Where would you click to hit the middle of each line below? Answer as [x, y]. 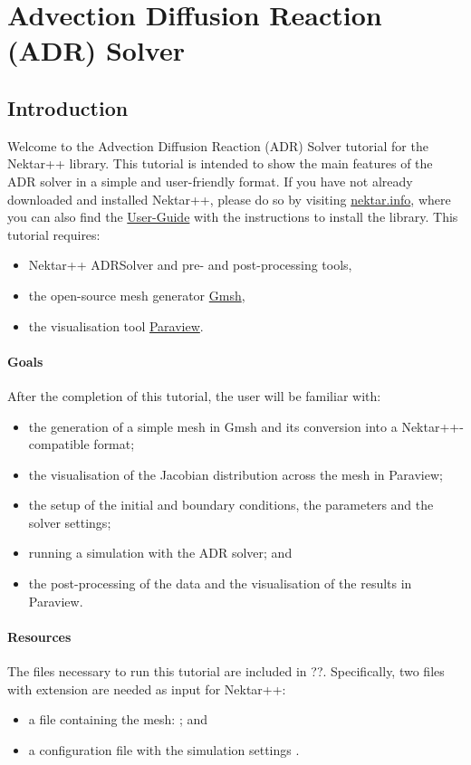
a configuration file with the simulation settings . [164, 749]
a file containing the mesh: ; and [118, 719]
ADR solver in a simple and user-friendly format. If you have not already [210, 181]
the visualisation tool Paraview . [116, 325]
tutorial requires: [54, 234]
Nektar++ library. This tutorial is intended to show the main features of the [220, 163]
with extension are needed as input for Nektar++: [147, 688]
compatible [59, 444]
